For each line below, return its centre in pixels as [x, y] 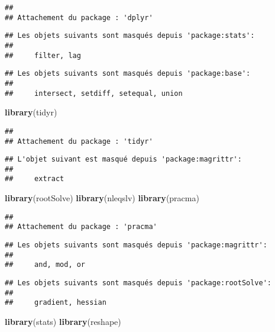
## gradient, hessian [56, 303]
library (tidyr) [31, 112]
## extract [35, 179]
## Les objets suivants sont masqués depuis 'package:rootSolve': [138, 283]
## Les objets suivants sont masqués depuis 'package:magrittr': [136, 245]
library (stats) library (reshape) [63, 321]
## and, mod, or [45, 265]
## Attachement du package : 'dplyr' [79, 17]
